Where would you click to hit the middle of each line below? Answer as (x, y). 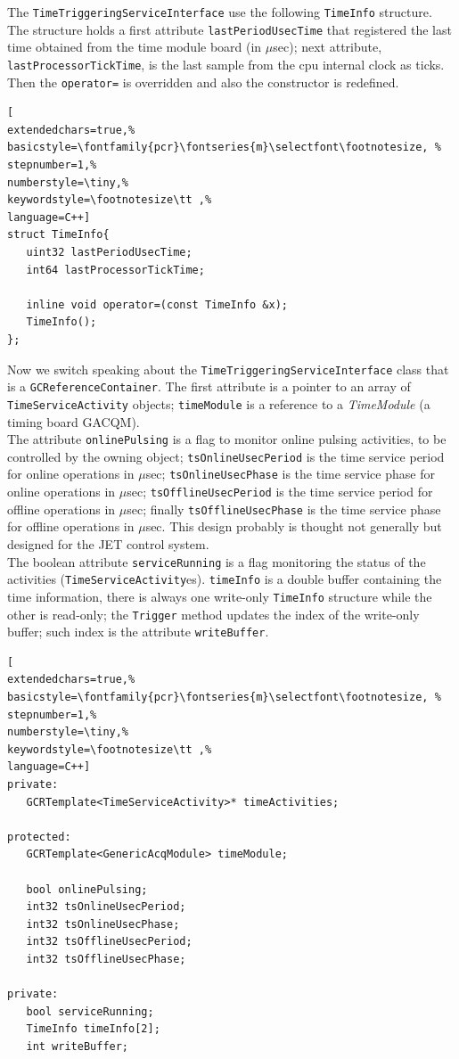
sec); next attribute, (328, 47)
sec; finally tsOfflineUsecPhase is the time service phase (284, 509)
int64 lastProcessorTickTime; (115, 270)
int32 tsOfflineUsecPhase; (106, 959)
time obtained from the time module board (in (135, 47)
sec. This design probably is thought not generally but (294, 526)
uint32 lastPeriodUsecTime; (109, 252)
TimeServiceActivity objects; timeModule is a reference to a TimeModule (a (219, 403)
